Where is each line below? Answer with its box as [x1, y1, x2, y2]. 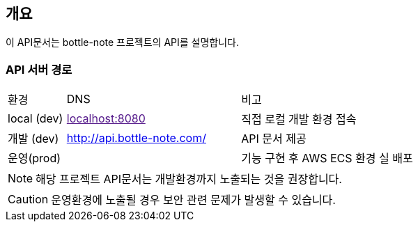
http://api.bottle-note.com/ [66, 131, 206, 146]
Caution [8, 192, 49, 207]
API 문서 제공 [241, 132, 307, 146]
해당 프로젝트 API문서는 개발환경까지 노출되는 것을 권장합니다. [36, 172, 342, 187]
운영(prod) [8, 151, 61, 166]
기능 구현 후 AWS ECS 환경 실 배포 [241, 151, 413, 166]
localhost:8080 [66, 111, 146, 126]
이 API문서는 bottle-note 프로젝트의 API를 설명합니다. [6, 36, 240, 49]
